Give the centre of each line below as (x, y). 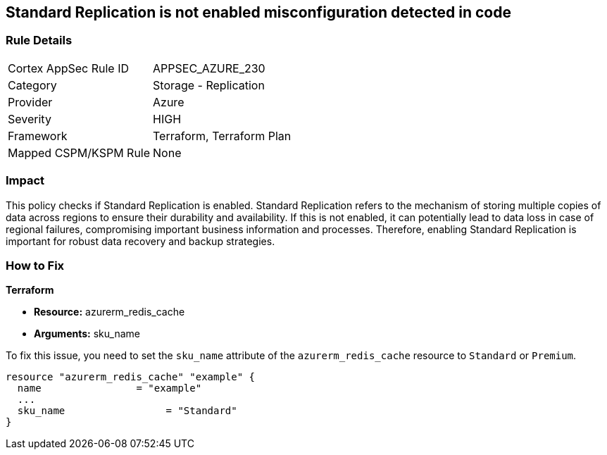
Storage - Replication (209, 85)
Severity (30, 119)
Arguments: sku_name (87, 334)
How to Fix (35, 265)
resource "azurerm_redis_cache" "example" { (131, 377)
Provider (30, 102)
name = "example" (109, 388)
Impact (25, 181)
